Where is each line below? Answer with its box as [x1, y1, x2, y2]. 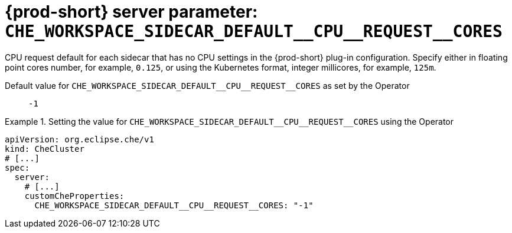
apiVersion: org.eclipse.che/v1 [5, 134, 154, 144]
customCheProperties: [24, 191, 125, 201]
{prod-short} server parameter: [5, 2, 258, 22]
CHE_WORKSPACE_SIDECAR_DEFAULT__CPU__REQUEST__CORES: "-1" [34, 200, 314, 210]
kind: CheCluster [5, 144, 84, 154]
